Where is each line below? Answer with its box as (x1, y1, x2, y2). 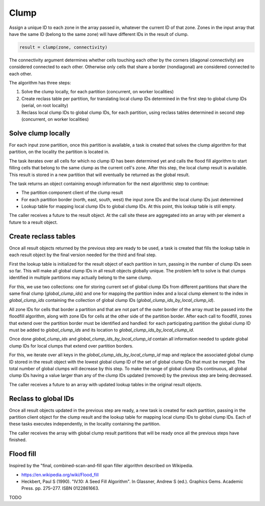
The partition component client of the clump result (21, 189, 123, 196)
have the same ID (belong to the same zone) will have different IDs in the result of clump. (9, 31, 189, 37)
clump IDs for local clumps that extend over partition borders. (9, 343, 133, 348)
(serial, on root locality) (21, 103, 69, 108)
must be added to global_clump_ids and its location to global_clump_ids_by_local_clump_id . (9, 327, 194, 333)
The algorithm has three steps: (9, 80, 71, 86)
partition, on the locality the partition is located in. (9, 149, 110, 155)
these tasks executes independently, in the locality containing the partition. (9, 421, 161, 427)
